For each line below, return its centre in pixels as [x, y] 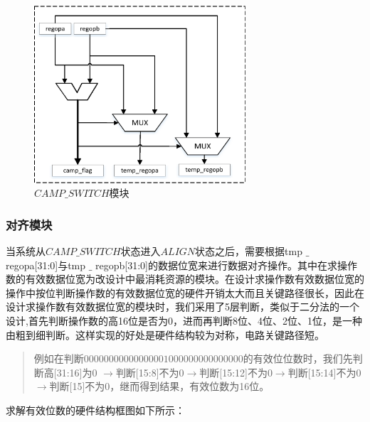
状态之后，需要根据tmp [249, 250]
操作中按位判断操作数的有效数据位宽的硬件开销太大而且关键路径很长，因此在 [185, 292]
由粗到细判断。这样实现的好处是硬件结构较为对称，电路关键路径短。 [165, 334]
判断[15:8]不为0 [150, 372]
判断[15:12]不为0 [236, 372]
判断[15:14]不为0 [324, 372]
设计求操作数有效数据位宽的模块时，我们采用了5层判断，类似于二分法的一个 [183, 307]
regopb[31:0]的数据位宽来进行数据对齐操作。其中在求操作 [226, 265]
